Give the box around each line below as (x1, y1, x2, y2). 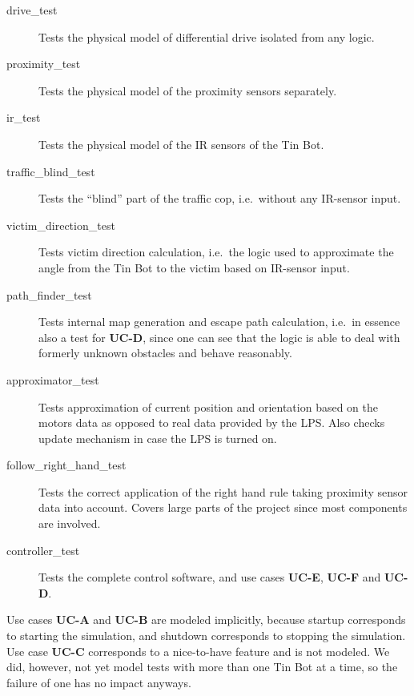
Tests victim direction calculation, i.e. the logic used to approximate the (38, 243, 394, 260)
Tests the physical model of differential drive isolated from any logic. (38, 28, 375, 45)
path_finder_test (6, 286, 92, 303)
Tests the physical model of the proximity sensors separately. (38, 82, 337, 99)
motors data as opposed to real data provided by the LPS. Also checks (38, 414, 385, 431)
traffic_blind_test (6, 163, 95, 179)
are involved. (38, 515, 101, 532)
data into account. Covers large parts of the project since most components (38, 499, 408, 516)
